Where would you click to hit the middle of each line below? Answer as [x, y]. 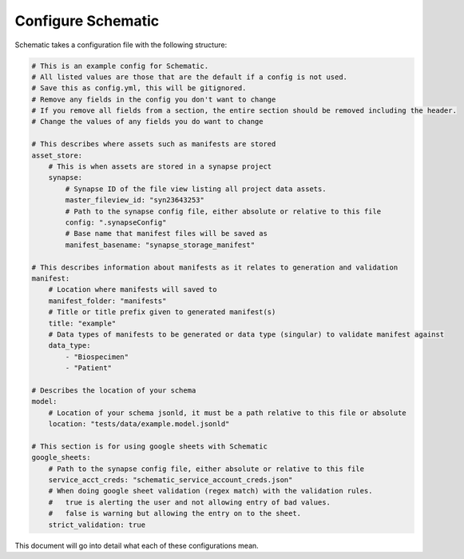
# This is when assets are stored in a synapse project [160, 167]
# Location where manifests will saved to [133, 289]
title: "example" [82, 323]
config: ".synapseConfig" [116, 223]
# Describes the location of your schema [114, 390]
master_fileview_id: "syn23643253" [135, 200]
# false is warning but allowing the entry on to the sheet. [175, 513]
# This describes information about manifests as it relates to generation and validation [215, 267]
